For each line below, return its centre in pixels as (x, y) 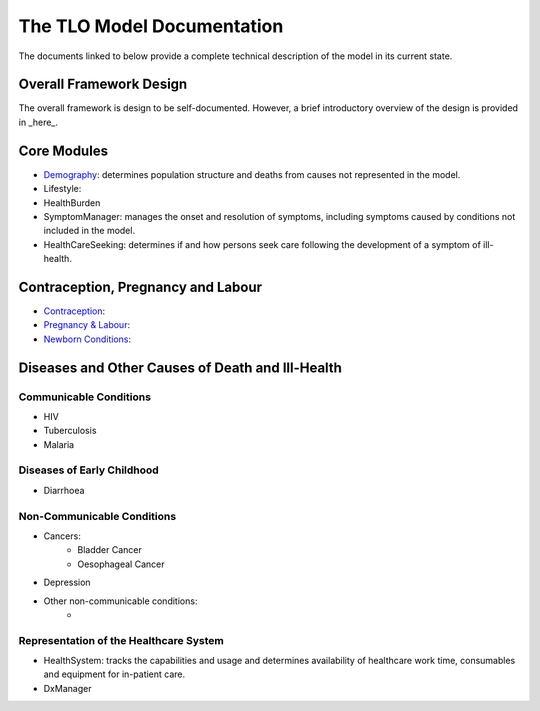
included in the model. (89, 231)
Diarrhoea (64, 490)
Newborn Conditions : (87, 339)
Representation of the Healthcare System (121, 640)
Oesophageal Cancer (121, 564)
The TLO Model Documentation (151, 26)
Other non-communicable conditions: (120, 601)
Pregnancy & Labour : (86, 325)
